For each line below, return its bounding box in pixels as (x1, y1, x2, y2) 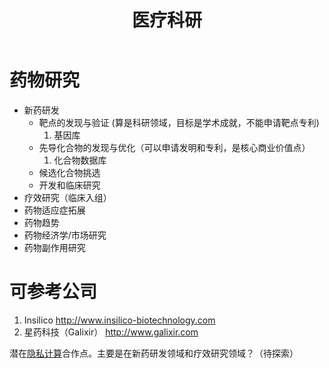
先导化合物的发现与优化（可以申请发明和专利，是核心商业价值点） (38, 141, 311, 153)
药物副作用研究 (23, 241, 86, 253)
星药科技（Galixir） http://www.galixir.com (23, 326, 199, 338)
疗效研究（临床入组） (23, 191, 112, 203)
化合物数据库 (53, 154, 107, 166)
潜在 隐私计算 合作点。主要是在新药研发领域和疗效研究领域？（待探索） (9, 347, 299, 359)
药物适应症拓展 (23, 204, 86, 216)
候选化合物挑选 (38, 166, 101, 178)
